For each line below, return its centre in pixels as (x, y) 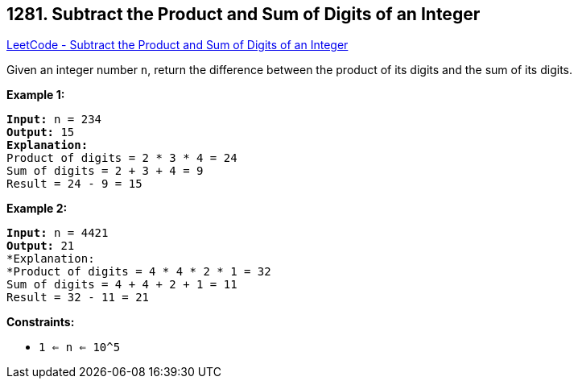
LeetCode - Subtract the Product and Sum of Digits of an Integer (178, 45)
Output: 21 (41, 246)
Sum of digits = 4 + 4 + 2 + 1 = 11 (122, 285)
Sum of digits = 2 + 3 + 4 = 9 (105, 171)
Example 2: (37, 209)
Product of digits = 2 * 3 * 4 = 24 (122, 158)
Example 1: (36, 95)
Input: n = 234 (54, 120)
